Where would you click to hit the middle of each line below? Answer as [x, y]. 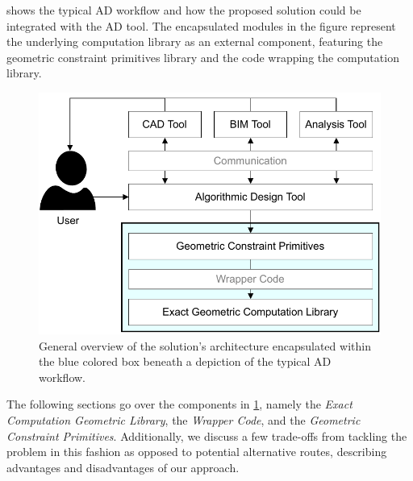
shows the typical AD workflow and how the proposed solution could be [184, 10]
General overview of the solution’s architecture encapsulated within [205, 345]
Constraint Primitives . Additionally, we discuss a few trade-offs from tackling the [207, 435]
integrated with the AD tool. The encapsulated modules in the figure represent [201, 25]
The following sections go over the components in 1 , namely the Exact [179, 404]
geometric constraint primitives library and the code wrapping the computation [203, 57]
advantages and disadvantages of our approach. [123, 467]
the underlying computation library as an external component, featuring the [195, 41]
